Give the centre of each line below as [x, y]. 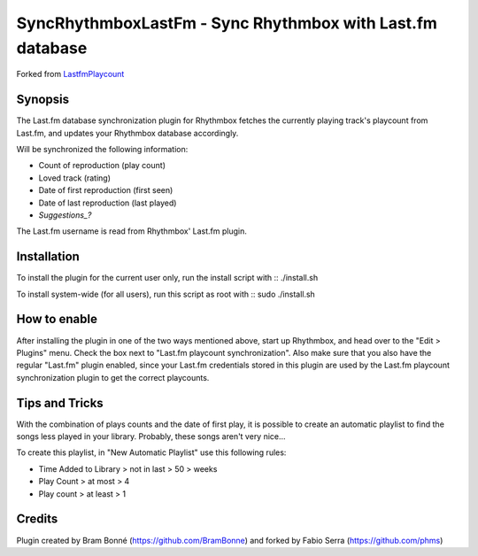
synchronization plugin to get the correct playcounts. [113, 377]
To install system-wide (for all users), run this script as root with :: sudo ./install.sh [166, 294]
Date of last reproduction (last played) [108, 203]
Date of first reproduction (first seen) [106, 190]
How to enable [57, 319]
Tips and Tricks [60, 403]
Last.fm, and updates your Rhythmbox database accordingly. [127, 133]
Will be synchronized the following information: [102, 150]
